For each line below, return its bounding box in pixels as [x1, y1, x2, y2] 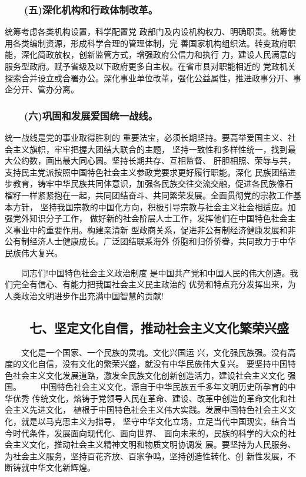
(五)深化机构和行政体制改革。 [24, 2, 158, 16]
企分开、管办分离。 [5, 83, 79, 95]
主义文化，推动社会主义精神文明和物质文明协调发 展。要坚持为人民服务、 [12, 438, 296, 450]
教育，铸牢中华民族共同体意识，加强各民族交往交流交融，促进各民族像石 [12, 177, 293, 190]
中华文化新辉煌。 [29, 461, 95, 473]
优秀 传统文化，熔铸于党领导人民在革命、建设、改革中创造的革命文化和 [12, 392, 288, 404]
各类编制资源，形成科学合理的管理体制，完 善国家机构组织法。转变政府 [12, 37, 288, 49]
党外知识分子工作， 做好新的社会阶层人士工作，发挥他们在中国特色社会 [12, 212, 288, 224]
